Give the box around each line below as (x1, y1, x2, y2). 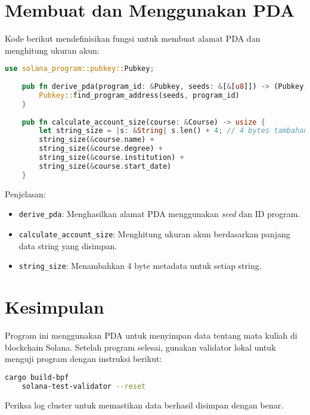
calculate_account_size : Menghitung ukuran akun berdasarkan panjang (18, 227, 290, 240)
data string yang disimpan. (18, 239, 117, 252)
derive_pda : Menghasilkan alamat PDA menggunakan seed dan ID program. (18, 207, 300, 220)
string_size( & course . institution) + (39, 153, 184, 162)
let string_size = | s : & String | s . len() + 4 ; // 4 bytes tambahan (39, 126, 308, 135)
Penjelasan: (5, 187, 46, 200)
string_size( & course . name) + (39, 135, 154, 144)
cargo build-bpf (5, 373, 69, 382)
